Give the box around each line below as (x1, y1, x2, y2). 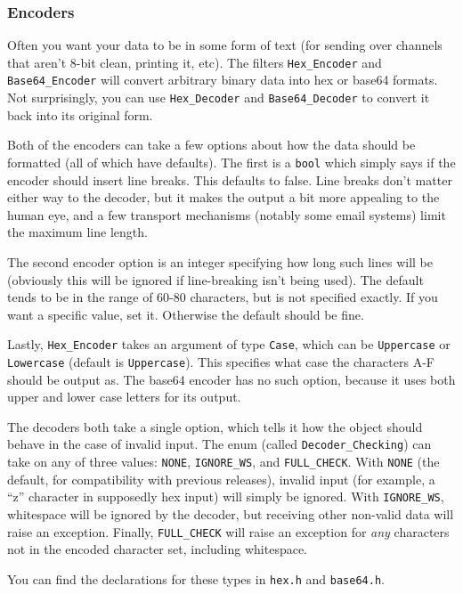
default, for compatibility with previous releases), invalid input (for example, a (7, 469, 435, 488)
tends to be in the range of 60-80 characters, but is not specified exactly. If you (7, 288, 438, 306)
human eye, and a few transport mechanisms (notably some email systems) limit (7, 205, 446, 224)
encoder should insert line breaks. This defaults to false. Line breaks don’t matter (7, 170, 452, 189)
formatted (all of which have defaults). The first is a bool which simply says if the (7, 152, 456, 171)
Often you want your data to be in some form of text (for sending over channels (7, 36, 443, 54)
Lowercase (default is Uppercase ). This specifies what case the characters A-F (7, 353, 435, 371)
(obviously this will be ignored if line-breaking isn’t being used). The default (7, 270, 424, 289)
